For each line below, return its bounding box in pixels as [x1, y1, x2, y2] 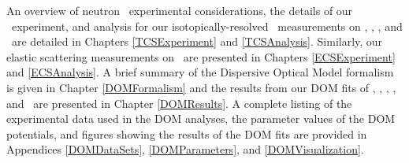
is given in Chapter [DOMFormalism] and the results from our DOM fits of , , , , [6, 79, 396, 95]
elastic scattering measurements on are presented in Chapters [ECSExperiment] [6, 48, 396, 65]
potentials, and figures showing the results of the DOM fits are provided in [6, 125, 367, 142]
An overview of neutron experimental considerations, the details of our [6, 2, 353, 18]
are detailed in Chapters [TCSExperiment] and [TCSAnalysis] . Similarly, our [11, 33, 383, 50]
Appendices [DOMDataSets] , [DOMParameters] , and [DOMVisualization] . [6, 141, 364, 157]
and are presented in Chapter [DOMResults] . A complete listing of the [6, 94, 352, 111]
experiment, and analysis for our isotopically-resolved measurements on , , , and [11, 17, 403, 34]
